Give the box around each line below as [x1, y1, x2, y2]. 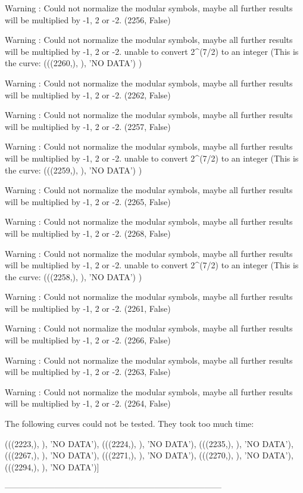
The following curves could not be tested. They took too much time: [5, 417, 254, 430]
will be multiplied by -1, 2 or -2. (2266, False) [5, 334, 171, 346]
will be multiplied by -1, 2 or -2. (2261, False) [5, 302, 171, 314]
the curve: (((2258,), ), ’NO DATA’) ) [5, 270, 142, 283]
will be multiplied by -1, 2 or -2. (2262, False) [5, 88, 171, 101]
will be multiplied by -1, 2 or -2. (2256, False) [5, 13, 171, 26]
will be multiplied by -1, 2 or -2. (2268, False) [5, 227, 171, 239]
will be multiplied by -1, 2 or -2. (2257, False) [5, 120, 171, 132]
